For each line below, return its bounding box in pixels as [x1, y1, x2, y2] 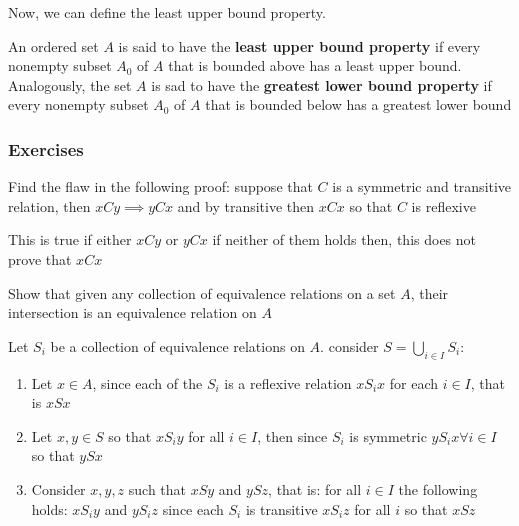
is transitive [245, 498, 318, 519]
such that [128, 478, 187, 499]
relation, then [8, 195, 91, 216]
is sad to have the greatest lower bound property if [151, 74, 492, 95]
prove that [8, 248, 72, 269]
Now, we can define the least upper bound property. [8, 2, 326, 22]
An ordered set [8, 35, 99, 56]
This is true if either [8, 229, 132, 250]
